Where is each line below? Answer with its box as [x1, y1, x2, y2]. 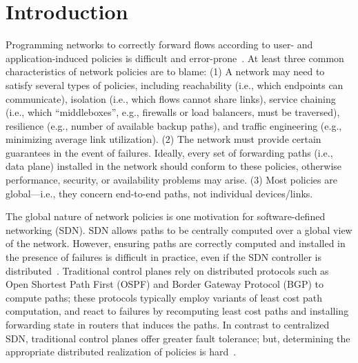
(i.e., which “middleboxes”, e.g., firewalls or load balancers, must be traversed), [6, 105, 340, 119]
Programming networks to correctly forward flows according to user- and [6, 37, 313, 52]
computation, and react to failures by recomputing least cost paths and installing [6, 304, 349, 318]
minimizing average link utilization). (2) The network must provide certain [6, 132, 321, 146]
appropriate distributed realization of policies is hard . [6, 344, 237, 359]
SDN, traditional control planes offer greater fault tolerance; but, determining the [6, 331, 350, 345]
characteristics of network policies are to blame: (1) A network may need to [6, 64, 325, 79]
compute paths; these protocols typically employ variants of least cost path [6, 290, 323, 304]
